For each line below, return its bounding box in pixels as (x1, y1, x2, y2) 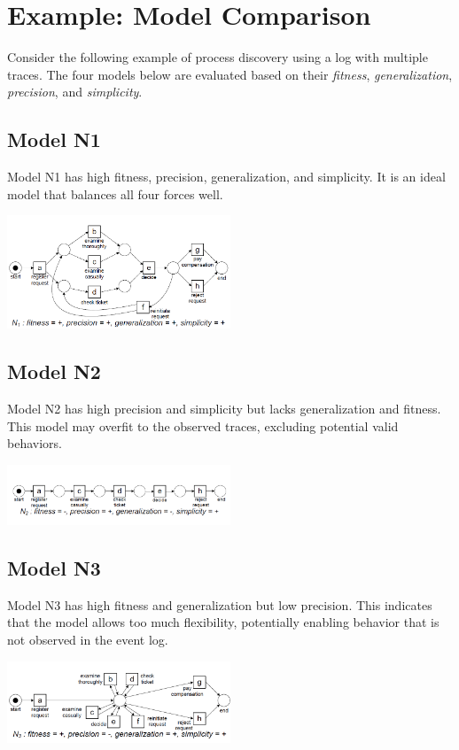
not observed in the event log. (7, 630, 168, 648)
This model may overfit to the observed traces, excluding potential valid (7, 416, 399, 435)
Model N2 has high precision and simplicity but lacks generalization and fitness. (7, 399, 441, 417)
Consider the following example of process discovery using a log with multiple (7, 48, 428, 66)
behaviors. (7, 434, 62, 452)
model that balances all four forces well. (7, 184, 223, 203)
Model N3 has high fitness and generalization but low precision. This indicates (7, 595, 432, 614)
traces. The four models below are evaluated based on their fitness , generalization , (7, 65, 453, 83)
